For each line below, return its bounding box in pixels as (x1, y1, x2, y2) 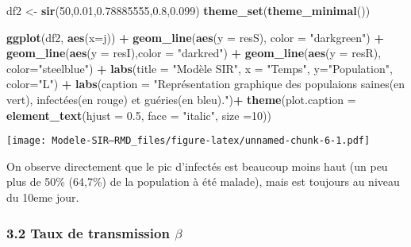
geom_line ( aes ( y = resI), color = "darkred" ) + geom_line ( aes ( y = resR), (6, 44, 382, 61)
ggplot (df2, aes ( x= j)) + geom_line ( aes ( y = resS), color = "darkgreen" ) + (6, 29, 384, 45)
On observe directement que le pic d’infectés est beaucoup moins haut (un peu (6, 157, 388, 174)
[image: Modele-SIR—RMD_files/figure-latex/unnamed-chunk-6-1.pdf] (6, 135, 371, 147)
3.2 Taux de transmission (6, 222, 170, 242)
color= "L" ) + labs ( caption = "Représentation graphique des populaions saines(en (6, 75, 405, 92)
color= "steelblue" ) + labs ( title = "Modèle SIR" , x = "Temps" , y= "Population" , (6, 60, 393, 76)
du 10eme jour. (6, 189, 79, 205)
